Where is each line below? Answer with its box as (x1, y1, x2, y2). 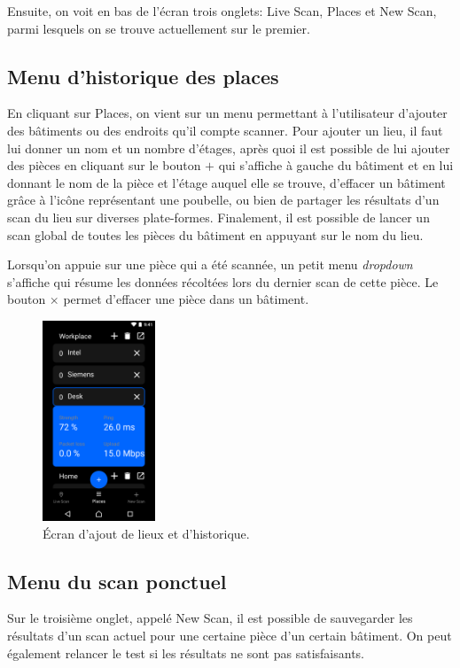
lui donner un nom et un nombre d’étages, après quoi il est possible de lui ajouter (7, 138, 450, 157)
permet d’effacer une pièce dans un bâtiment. (63, 290, 309, 308)
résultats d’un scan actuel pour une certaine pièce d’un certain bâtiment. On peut (7, 626, 452, 645)
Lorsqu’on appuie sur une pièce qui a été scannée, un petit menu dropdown (7, 255, 413, 274)
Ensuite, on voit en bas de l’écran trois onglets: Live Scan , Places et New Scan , (7, 2, 437, 19)
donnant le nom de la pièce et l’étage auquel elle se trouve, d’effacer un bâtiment (7, 173, 446, 191)
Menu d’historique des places (7, 62, 279, 89)
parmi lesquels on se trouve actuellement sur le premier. (7, 19, 310, 37)
